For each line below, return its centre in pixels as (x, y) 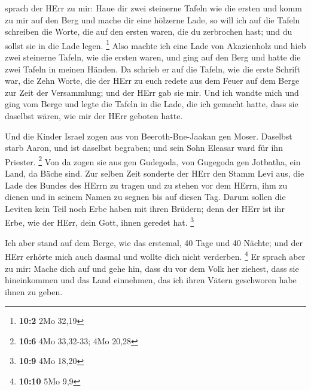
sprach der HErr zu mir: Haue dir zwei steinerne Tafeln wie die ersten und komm (153, 8)
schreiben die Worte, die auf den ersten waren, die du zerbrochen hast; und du (149, 31)
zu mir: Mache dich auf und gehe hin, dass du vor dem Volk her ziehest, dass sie (152, 268)
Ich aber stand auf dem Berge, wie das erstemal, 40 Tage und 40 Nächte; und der (154, 242)
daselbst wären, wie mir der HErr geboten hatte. (94, 116)
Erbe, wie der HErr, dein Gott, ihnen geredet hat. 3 (100, 222)
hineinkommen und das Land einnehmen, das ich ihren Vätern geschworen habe (151, 280)
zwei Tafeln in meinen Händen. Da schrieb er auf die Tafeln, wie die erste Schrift (153, 69)
